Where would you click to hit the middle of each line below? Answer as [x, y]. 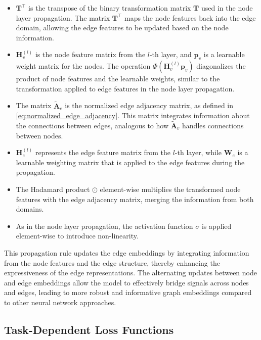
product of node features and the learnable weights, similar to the [118, 79]
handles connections [213, 125]
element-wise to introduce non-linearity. [77, 236]
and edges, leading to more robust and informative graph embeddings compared [128, 292]
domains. [30, 209]
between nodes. [39, 135]
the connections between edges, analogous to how [92, 125]
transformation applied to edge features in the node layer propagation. [125, 88]
